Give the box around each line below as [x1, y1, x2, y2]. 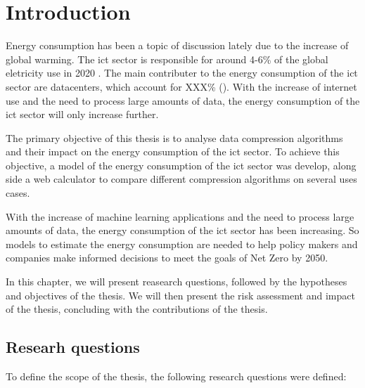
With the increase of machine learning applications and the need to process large [6, 209, 354, 224]
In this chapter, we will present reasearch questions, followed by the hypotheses [6, 274, 347, 289]
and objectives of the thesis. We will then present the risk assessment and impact [6, 287, 355, 302]
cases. [6, 186, 30, 200]
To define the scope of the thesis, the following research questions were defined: [6, 369, 347, 384]
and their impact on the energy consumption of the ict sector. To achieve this [6, 144, 340, 159]
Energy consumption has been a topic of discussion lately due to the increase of [6, 38, 349, 53]
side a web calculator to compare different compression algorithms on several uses [6, 172, 357, 186]
